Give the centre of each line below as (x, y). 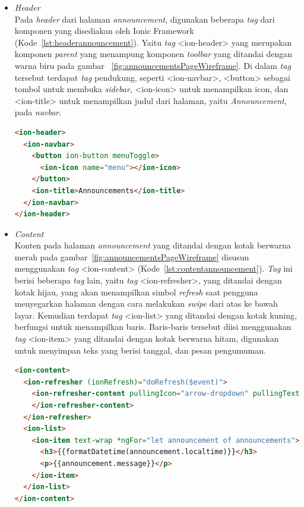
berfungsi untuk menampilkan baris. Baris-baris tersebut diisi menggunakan (153, 327)
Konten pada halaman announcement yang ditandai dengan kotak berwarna (153, 245)
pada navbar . (38, 112)
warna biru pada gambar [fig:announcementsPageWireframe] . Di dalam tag (153, 65)
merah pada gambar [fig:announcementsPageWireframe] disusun (132, 256)
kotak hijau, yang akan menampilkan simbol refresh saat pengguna (136, 292)
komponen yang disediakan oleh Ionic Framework (104, 31)
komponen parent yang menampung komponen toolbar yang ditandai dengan (153, 54)
